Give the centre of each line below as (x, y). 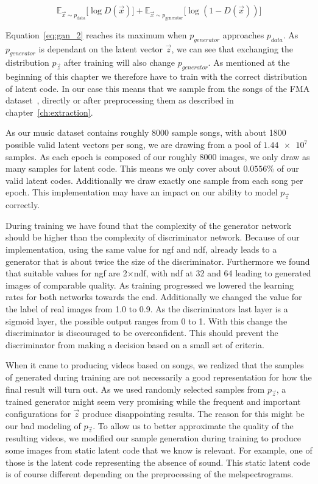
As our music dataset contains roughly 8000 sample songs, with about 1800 (146, 132)
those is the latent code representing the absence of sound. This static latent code (158, 462)
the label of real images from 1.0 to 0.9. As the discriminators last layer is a (147, 308)
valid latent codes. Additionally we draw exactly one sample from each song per (154, 180)
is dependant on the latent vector (101, 48)
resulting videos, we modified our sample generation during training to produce (154, 438)
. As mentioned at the (249, 62)
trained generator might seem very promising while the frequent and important (153, 402)
